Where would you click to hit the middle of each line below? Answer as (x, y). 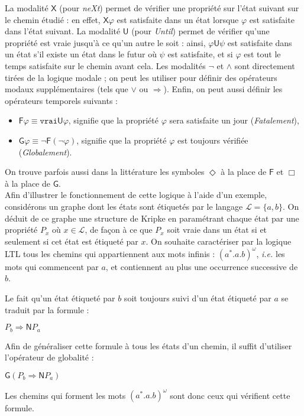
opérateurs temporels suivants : (61, 100)
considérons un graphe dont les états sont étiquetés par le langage (124, 206)
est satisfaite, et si (200, 54)
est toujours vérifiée (213, 140)
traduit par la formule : (47, 309)
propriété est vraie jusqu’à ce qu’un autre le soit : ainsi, (105, 42)
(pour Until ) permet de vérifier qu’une (200, 31)
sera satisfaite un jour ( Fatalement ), (234, 120)
